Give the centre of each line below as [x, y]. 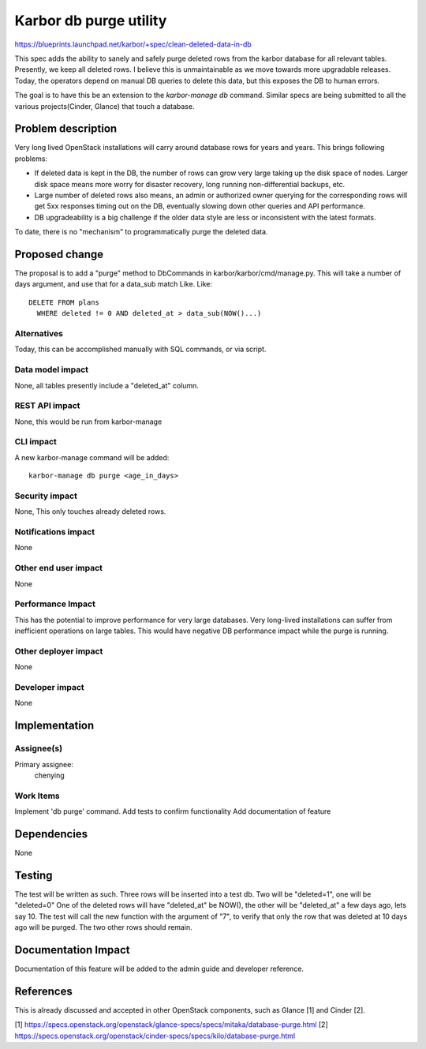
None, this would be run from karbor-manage [88, 421]
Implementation [54, 726]
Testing [34, 875]
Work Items [37, 796]
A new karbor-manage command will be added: [92, 457]
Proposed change [59, 254]
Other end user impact [58, 568]
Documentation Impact [72, 950]
